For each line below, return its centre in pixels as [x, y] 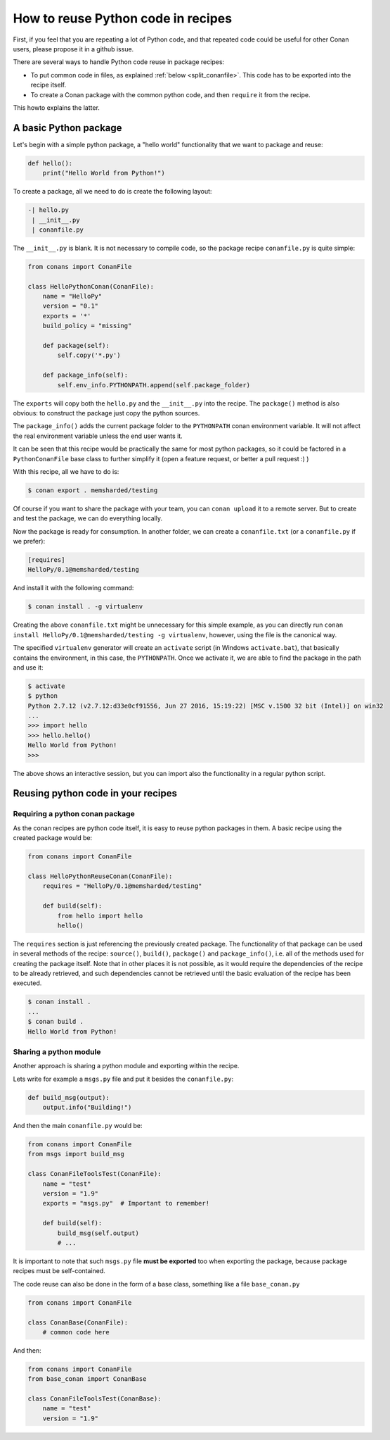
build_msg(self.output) [98, 1233]
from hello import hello [100, 916]
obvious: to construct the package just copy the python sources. [106, 413]
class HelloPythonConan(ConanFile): [91, 286]
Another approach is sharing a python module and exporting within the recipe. [126, 1066]
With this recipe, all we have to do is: [66, 471]
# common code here [76, 1332]
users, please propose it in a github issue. [73, 49]
